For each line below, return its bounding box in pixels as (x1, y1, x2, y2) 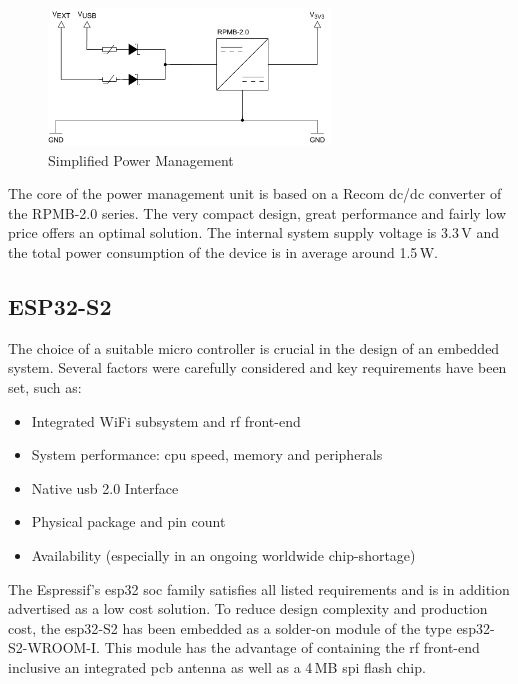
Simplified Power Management (48, 149, 234, 170)
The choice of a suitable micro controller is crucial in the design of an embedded (8, 337, 500, 358)
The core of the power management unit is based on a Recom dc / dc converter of (8, 183, 502, 204)
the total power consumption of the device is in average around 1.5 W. (8, 241, 438, 262)
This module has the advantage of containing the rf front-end (104, 637, 480, 658)
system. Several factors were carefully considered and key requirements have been (8, 357, 507, 378)
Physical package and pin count (31, 511, 226, 532)
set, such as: (8, 376, 82, 397)
